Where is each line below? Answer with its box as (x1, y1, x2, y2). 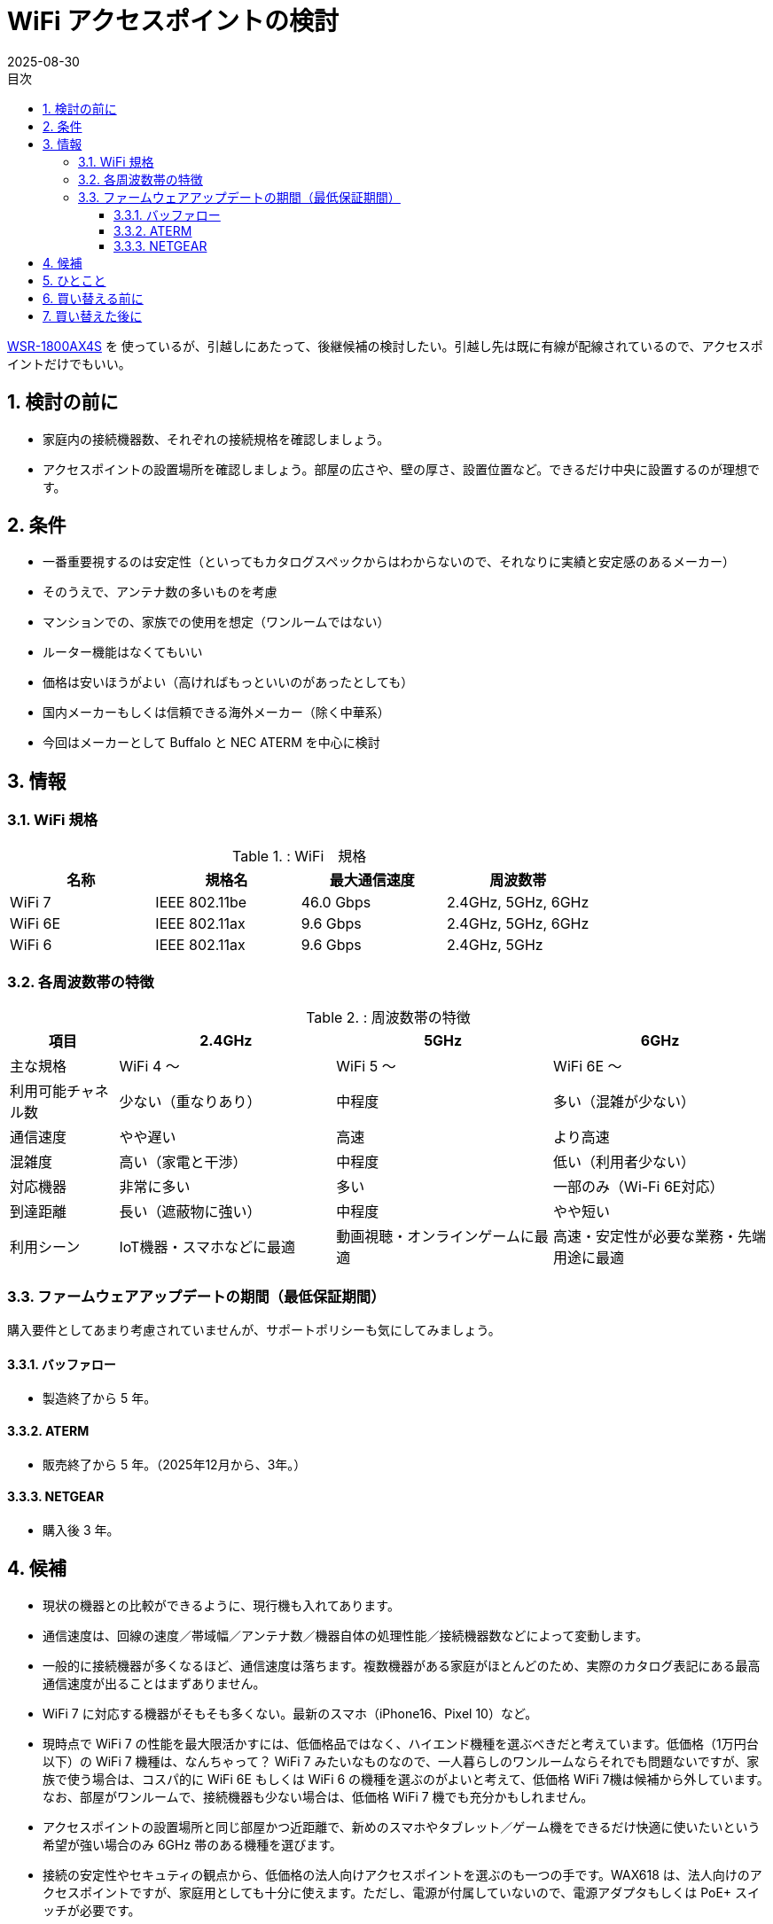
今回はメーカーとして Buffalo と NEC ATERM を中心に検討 (43, 735, 380, 751)
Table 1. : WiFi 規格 (231, 846, 367, 865)
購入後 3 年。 (43, 1522, 120, 1538)
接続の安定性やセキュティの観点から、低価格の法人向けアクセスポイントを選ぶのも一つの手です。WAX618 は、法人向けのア (43, 1866, 762, 1882)
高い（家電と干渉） (119, 1153, 247, 1172)
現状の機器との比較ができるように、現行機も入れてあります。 (43, 1597, 400, 1613)
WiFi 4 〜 (119, 1057, 180, 1076)
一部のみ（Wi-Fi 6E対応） (553, 1178, 724, 1196)
